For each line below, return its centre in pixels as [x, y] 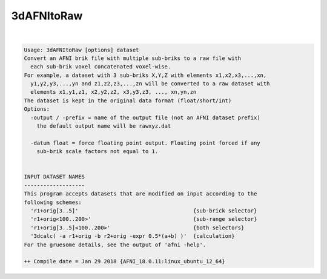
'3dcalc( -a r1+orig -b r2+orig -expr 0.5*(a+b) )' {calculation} [133, 236]
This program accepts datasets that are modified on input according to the [140, 194]
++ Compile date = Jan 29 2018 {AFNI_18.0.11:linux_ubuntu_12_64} [124, 261]
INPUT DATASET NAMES [54, 177]
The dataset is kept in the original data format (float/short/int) [128, 100]
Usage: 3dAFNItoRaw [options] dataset [81, 50]
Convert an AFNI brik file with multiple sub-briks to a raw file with [133, 58]
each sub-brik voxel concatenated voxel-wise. [101, 67]
